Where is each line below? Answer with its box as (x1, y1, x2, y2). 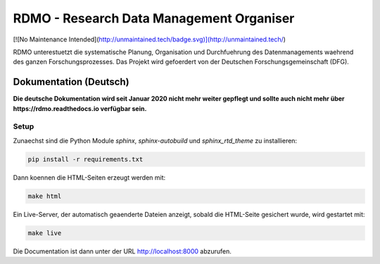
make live (27, 229, 62, 237)
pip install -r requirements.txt (27, 155, 144, 163)
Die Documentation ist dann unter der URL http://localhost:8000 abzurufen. (13, 246, 232, 256)
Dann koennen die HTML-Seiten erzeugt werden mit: (13, 173, 166, 182)
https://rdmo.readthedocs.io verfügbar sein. (13, 104, 147, 112)
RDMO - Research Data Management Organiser (13, 11, 295, 26)
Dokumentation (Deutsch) (13, 76, 129, 88)
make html (27, 192, 62, 200)
